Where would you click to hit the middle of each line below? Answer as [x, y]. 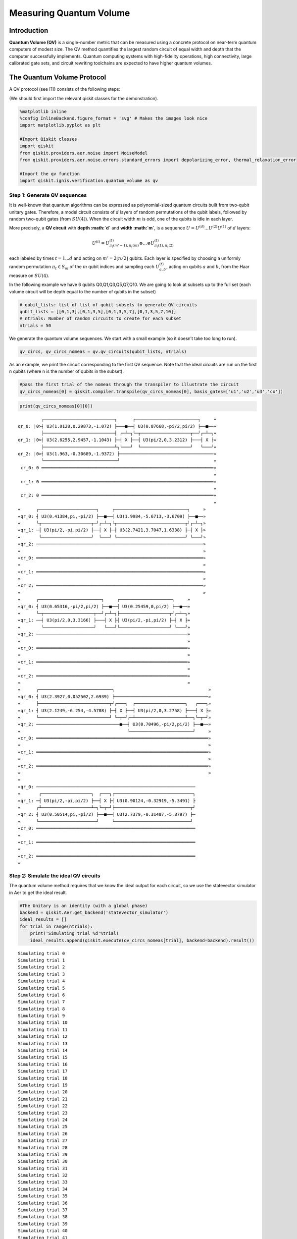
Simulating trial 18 [43, 1078]
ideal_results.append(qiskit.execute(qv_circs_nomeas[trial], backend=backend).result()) [142, 940]
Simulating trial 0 [42, 953]
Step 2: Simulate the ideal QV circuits [55, 876]
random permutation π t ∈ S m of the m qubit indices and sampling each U [84, 267]
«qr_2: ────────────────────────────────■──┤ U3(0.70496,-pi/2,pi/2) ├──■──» [115, 724]
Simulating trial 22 [43, 1106]
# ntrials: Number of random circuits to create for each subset [100, 319]
